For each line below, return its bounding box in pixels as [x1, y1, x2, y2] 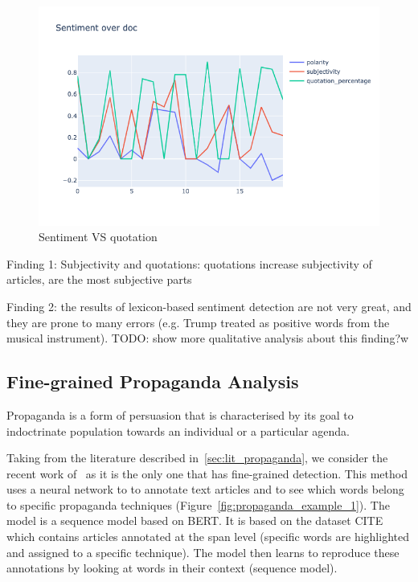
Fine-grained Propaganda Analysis [6, 369, 299, 394]
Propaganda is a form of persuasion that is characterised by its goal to [6, 406, 354, 423]
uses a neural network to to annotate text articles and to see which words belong [6, 481, 404, 498]
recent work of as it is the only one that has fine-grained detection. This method [6, 465, 408, 482]
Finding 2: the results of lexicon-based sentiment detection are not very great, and [6, 297, 412, 314]
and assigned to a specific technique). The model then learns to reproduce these [6, 543, 400, 560]
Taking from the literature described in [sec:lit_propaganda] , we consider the [6, 449, 388, 466]
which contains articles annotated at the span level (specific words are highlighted [6, 528, 409, 545]
